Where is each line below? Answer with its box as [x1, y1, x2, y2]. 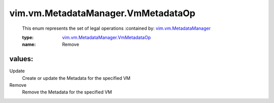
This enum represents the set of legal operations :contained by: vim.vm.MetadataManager [22, 25, 211, 31]
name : [22, 41, 36, 47]
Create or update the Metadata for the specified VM [22, 75, 130, 81]
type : [22, 34, 34, 40]
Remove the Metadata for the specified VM [22, 89, 112, 95]
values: [9, 55, 33, 63]
